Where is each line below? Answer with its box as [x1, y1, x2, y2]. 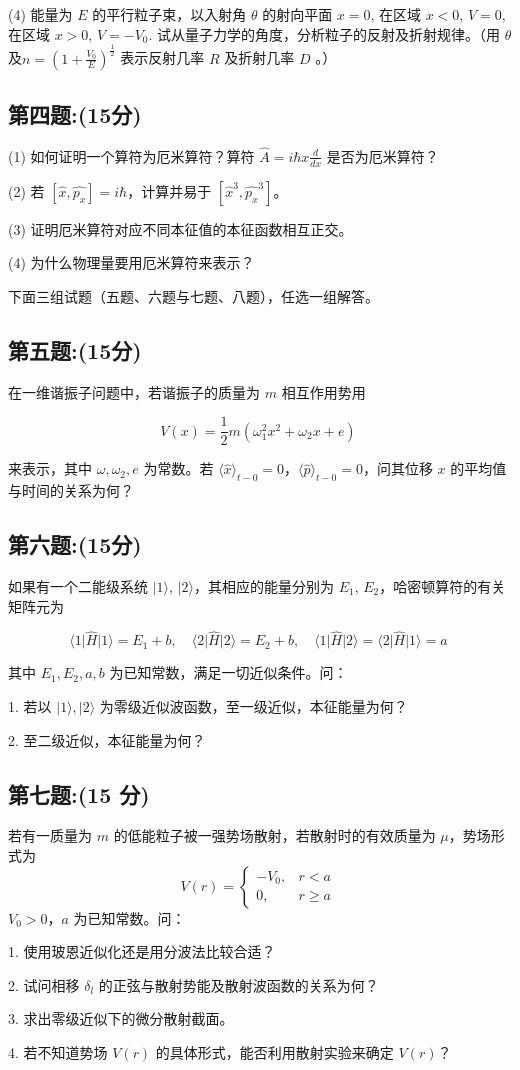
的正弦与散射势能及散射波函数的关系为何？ [98, 974, 379, 995]
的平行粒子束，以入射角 [92, 4, 247, 24]
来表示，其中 [8, 458, 92, 479]
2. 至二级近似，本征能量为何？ [8, 729, 206, 750]
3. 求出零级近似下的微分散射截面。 [8, 1008, 234, 1029]
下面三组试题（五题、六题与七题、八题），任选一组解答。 [8, 285, 379, 306]
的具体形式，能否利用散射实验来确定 [155, 1041, 394, 1062]
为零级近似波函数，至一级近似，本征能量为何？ [99, 696, 408, 717]
